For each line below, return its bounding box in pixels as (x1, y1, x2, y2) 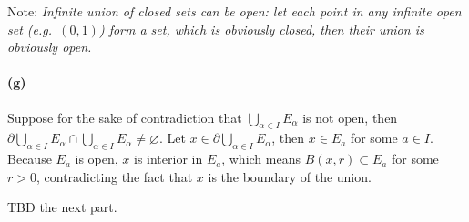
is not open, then (302, 107, 398, 126)
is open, (75, 149, 118, 168)
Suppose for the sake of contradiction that (7, 107, 242, 126)
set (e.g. (7, 19, 53, 38)
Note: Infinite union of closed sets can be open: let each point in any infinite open (7, 2, 462, 20)
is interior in (133, 149, 203, 168)
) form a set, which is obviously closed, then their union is (98, 19, 424, 38)
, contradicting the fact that (36, 166, 193, 186)
